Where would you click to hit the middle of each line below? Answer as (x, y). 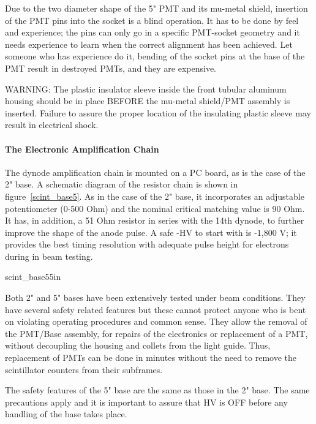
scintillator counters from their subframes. (84, 369)
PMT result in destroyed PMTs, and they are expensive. (111, 68)
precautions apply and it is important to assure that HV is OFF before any (146, 402)
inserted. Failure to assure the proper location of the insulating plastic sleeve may (158, 112)
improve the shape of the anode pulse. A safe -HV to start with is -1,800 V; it (151, 232)
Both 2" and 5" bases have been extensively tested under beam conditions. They (155, 297)
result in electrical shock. (52, 125)
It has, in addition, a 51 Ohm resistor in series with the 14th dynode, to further (155, 220)
